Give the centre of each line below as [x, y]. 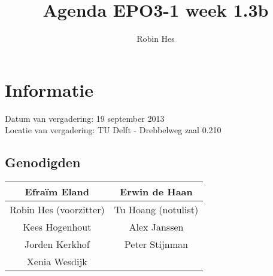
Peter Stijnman [156, 244]
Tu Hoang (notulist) [156, 210]
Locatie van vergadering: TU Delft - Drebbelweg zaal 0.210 [113, 130]
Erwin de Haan [156, 192]
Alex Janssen [156, 227]
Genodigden [43, 162]
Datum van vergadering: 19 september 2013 [85, 118]
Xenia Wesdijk [57, 262]
